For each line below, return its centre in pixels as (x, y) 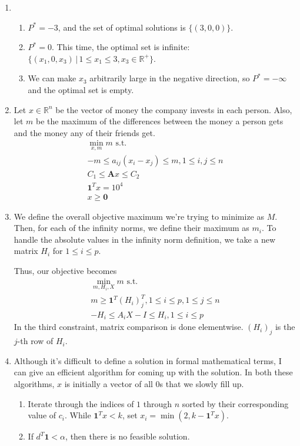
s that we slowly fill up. (202, 383)
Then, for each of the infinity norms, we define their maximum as (131, 228)
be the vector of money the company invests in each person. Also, (174, 109)
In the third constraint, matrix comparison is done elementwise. (129, 327)
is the (285, 327)
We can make (52, 78)
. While (78, 415)
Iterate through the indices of (81, 403)
